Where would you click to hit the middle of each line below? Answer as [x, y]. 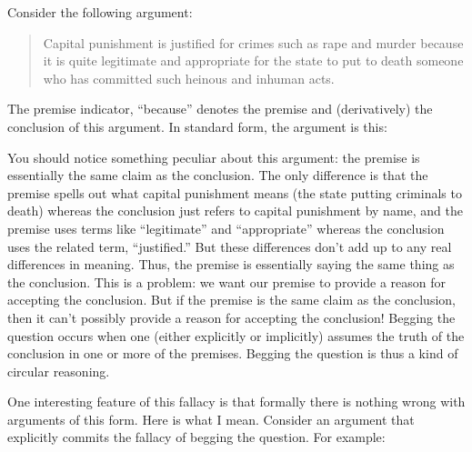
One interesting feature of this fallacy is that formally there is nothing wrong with [236, 402]
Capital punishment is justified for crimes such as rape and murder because [253, 42]
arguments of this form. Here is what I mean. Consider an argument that [211, 419]
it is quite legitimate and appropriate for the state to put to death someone [253, 60]
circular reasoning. [59, 371]
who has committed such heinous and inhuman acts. [189, 78]
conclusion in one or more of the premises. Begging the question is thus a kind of [233, 353]
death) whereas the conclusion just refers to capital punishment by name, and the [236, 211]
